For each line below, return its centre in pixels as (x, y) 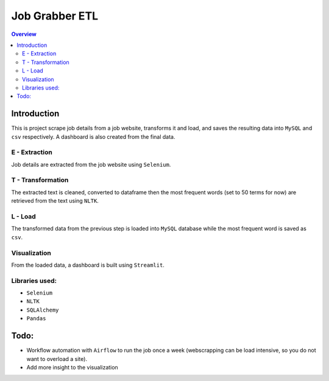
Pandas (36, 319)
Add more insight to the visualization (72, 367)
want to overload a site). (57, 358)
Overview (24, 34)
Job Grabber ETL (55, 16)
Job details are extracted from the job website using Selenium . (91, 164)
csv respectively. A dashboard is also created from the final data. (93, 136)
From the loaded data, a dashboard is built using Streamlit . (88, 265)
